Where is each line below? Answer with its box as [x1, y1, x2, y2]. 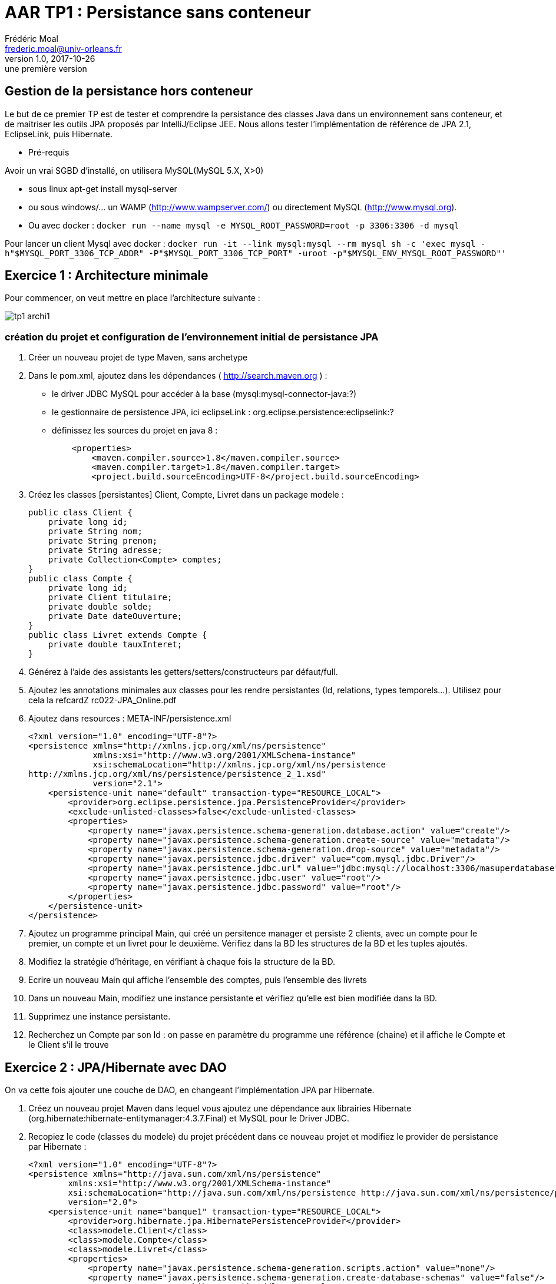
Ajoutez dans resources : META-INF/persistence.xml [28, 713, 231, 724]
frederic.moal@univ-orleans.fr [5, 43, 122, 54]
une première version [5, 63, 87, 74]
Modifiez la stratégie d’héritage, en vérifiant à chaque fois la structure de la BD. [28, 957, 336, 967]
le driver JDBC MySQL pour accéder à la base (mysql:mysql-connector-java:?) [52, 389, 357, 399]
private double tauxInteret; [48, 640, 183, 650]
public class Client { [28, 508, 133, 518]
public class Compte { [28, 574, 133, 584]
